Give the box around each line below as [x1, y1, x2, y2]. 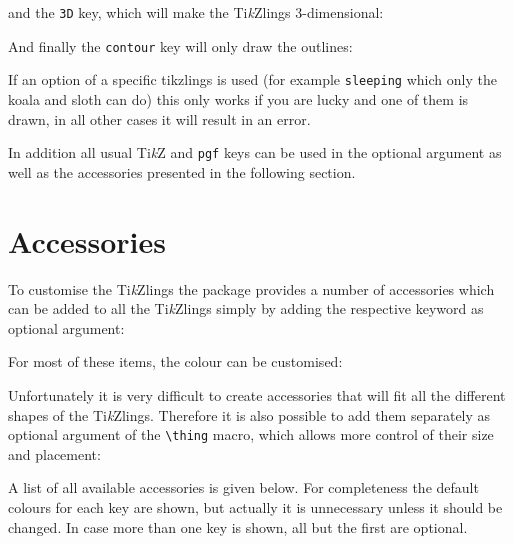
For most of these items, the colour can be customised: [8, 351, 343, 372]
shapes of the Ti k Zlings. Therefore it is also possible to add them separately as [8, 404, 491, 425]
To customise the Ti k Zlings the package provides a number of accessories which [8, 278, 495, 299]
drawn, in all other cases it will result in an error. [8, 108, 311, 129]
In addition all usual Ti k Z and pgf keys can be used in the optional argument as [8, 142, 502, 163]
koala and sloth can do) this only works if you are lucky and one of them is [8, 88, 469, 109]
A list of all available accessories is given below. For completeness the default [8, 477, 479, 498]
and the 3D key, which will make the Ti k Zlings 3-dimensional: [8, 2, 384, 22]
